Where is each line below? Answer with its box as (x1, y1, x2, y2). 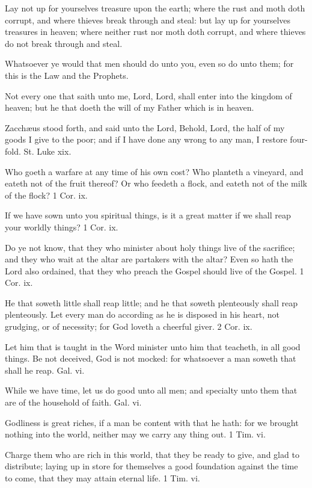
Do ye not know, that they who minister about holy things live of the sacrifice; (5, 241, 295, 253)
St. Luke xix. (23, 144, 72, 157)
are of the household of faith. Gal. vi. (5, 396, 142, 409)
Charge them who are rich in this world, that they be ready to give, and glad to (5, 448, 299, 460)
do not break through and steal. (5, 37, 123, 49)
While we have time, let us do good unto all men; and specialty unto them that (5, 384, 298, 397)
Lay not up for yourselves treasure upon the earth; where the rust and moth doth (5, 2, 305, 14)
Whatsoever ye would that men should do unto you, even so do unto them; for (5, 57, 294, 70)
